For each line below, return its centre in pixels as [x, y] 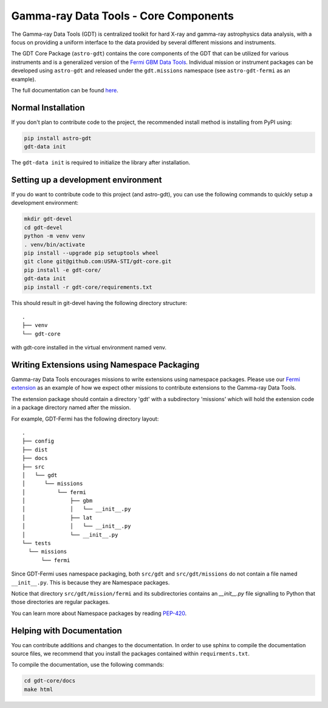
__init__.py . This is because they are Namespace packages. [91, 582]
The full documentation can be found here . [65, 90]
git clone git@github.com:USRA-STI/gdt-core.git [98, 262]
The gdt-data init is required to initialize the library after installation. [101, 163]
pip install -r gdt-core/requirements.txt [88, 287]
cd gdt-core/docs [50, 681]
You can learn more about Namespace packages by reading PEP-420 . [99, 613]
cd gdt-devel [43, 227]
